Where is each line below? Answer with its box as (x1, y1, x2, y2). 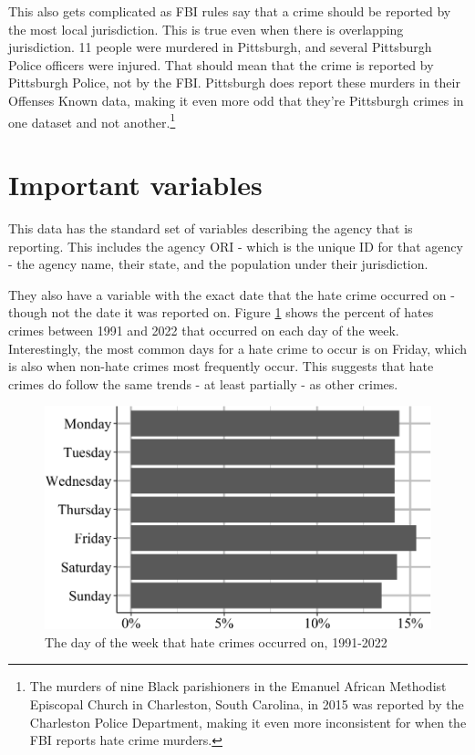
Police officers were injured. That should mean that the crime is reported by (8, 55, 434, 74)
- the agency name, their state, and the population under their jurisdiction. (8, 254, 429, 274)
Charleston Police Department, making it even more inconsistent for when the (29, 712, 467, 731)
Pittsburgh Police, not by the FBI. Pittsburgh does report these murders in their (8, 73, 460, 92)
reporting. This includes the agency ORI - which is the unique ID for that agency (8, 236, 463, 255)
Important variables (8, 166, 263, 202)
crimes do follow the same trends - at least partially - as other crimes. (8, 374, 398, 393)
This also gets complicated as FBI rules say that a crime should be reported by (8, 2, 451, 20)
